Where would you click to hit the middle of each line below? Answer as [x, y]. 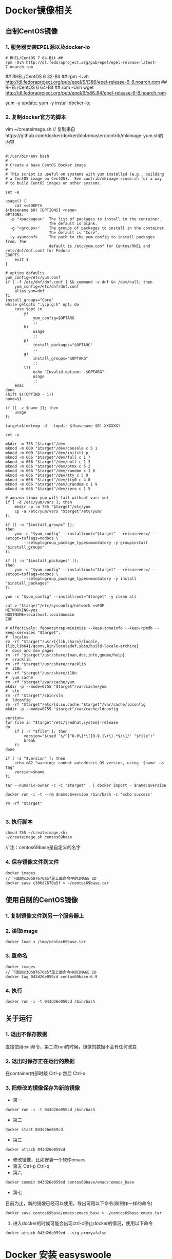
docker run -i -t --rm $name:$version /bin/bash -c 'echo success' [79, 795]
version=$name [30, 772]
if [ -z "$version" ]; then [35, 759]
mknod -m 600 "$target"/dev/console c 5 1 [51, 448]
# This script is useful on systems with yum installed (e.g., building [85, 174]
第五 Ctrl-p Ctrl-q [31, 1166]
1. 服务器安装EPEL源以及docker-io [48, 47]
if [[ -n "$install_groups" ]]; [40, 525]
